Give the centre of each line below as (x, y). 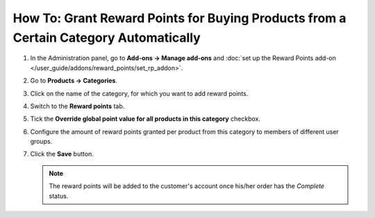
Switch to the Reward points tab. (77, 106)
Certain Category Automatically (107, 37)
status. (59, 196)
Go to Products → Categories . (74, 81)
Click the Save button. (62, 154)
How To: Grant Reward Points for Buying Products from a (180, 18)
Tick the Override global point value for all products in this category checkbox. (145, 119)
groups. (41, 142)
